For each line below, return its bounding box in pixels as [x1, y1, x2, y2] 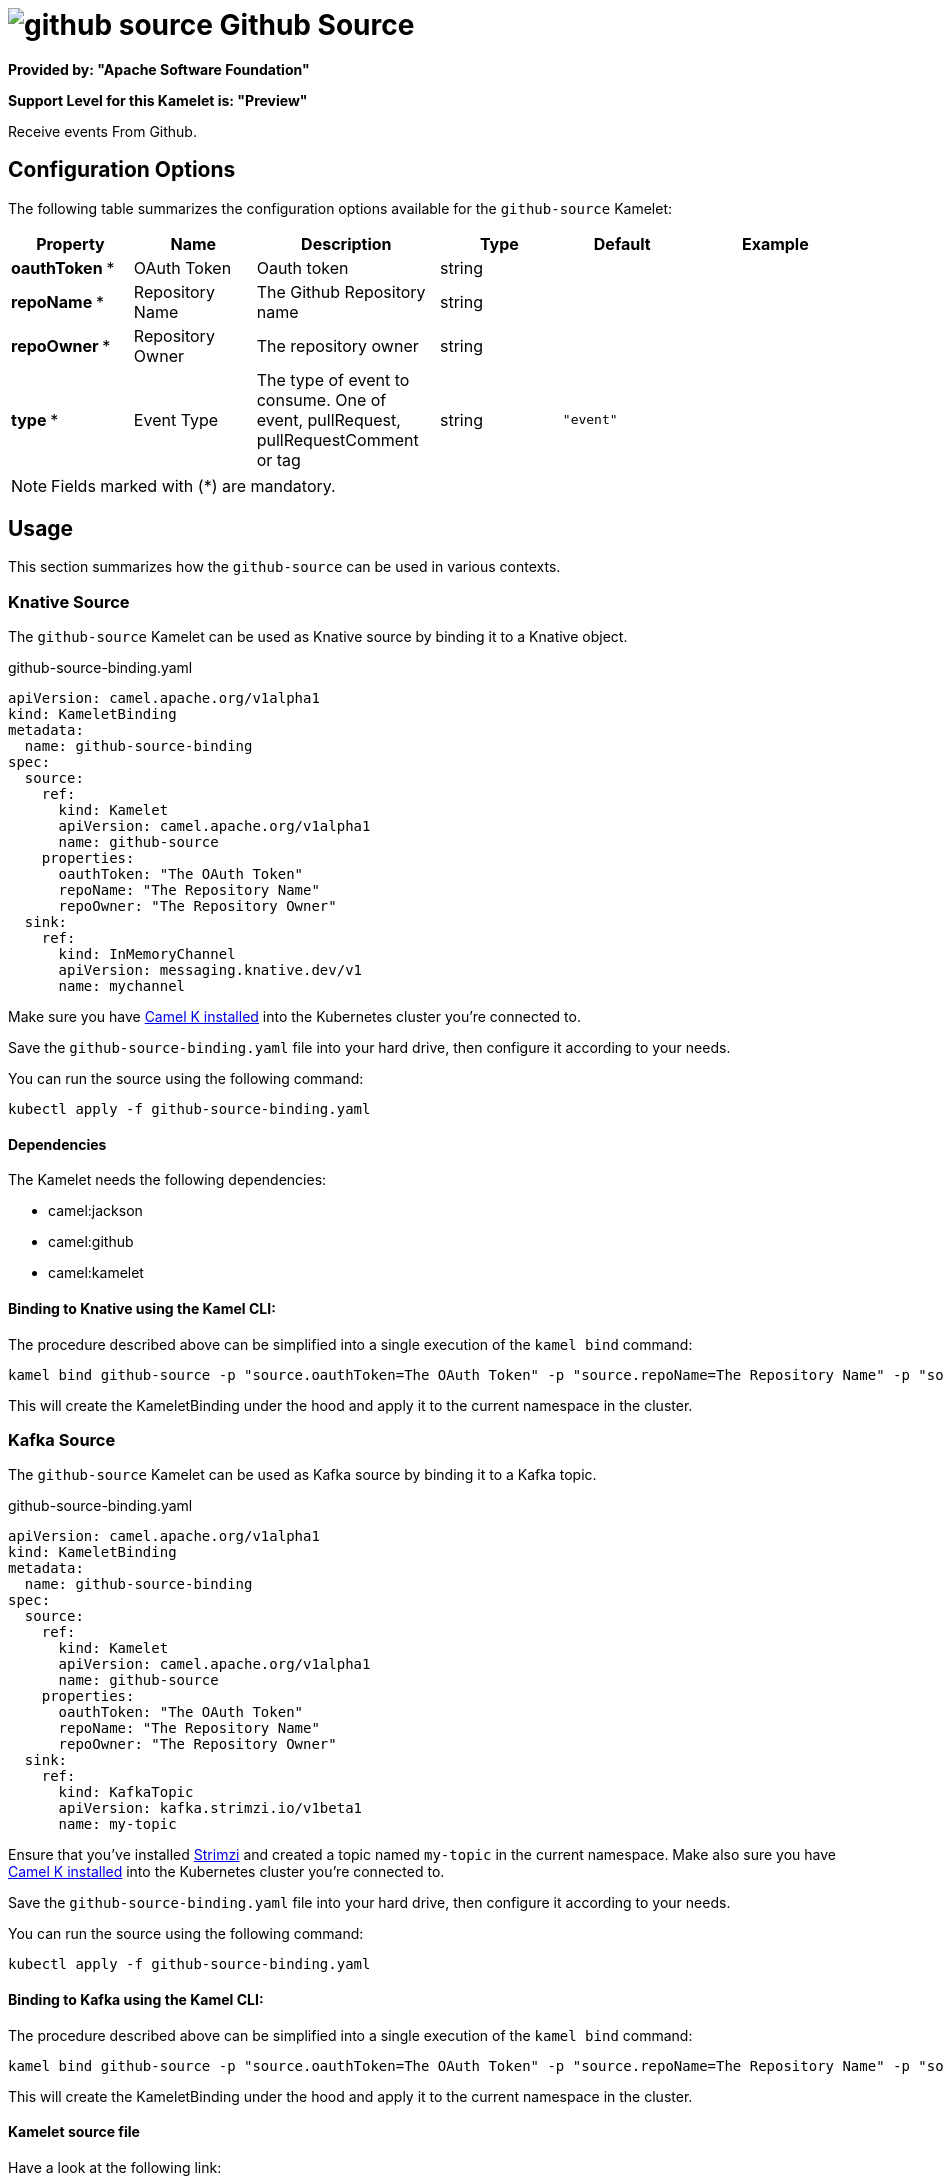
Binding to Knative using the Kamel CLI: [8, 1300, 276, 1318]
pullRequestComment [256, 429, 419, 450]
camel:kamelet [48, 1264, 144, 1282]
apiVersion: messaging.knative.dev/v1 [58, 962, 363, 979]
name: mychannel [58, 978, 186, 995]
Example [741, 233, 809, 254]
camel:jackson [48, 1202, 143, 1220]
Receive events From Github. [8, 122, 197, 140]
